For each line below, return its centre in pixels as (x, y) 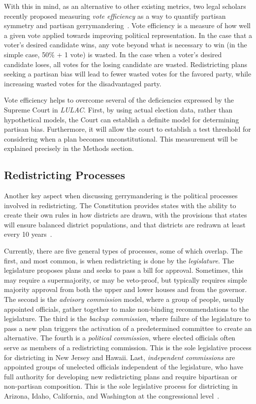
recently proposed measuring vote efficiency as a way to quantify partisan (115, 16)
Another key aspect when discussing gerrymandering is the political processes (121, 196)
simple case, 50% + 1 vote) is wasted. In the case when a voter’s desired (113, 54)
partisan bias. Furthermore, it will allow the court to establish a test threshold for (128, 129)
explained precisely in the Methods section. (69, 148)
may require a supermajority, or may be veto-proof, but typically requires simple (126, 279)
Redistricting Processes (64, 175)
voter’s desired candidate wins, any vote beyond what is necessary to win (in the (126, 45)
